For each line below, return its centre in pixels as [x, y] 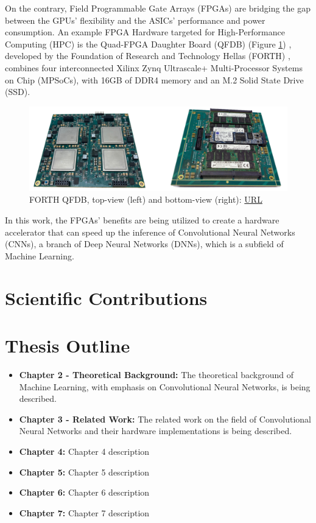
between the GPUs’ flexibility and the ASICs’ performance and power [135, 20]
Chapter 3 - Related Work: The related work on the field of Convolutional [165, 419]
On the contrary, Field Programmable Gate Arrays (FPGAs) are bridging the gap [158, 8]
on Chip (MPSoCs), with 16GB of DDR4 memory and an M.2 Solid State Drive [154, 79]
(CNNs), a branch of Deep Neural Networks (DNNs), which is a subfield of [144, 244]
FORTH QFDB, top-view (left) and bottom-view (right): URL [146, 199]
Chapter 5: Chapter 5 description [84, 472]
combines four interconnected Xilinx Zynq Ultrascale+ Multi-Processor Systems [154, 67]
